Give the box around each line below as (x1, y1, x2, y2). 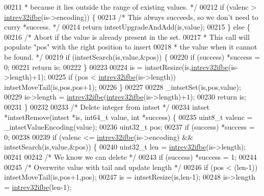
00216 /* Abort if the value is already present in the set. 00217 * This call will (4, 31, 250, 42)
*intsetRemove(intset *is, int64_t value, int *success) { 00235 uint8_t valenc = (4, 111, 253, 122)
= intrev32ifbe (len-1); (4, 181, 72, 192)
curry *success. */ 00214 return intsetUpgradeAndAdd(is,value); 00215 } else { (4, 21, 251, 32)
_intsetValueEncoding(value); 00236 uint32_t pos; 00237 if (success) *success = (4, 121, 255, 132)
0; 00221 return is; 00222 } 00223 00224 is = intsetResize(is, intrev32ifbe (4, 61, 228, 72)
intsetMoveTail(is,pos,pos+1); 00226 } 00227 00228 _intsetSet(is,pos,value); (4, 81, 241, 92)
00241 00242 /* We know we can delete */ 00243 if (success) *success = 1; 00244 (4, 151, 257, 162)
